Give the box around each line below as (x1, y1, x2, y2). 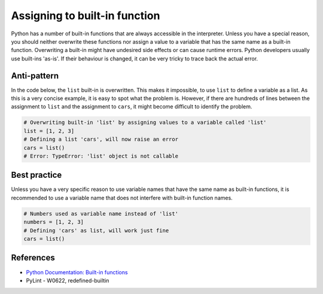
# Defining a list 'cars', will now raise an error (23, 136, 179, 143)
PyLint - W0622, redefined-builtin (26, 277, 109, 284)
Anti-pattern (11, 71, 59, 81)
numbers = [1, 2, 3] (23, 219, 84, 226)
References (11, 253, 55, 263)
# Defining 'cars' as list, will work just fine (23, 227, 169, 234)
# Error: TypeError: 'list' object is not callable (23, 153, 179, 159)
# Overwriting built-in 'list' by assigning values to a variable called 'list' (23, 119, 267, 126)
